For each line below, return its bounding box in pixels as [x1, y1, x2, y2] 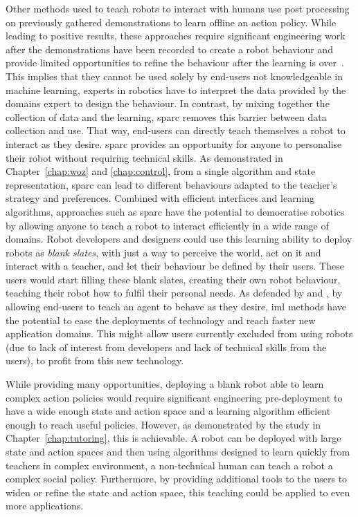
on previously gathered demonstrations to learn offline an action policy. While [6, 15, 337, 29]
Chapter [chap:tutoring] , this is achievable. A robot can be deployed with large [6, 431, 341, 445]
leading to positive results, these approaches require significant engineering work [6, 28, 346, 43]
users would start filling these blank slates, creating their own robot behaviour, [6, 272, 341, 286]
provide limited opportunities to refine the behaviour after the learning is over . [6, 55, 344, 70]
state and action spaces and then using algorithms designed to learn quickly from [6, 444, 350, 458]
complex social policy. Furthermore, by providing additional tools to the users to [6, 471, 348, 486]
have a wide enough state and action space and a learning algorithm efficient [6, 404, 331, 418]
